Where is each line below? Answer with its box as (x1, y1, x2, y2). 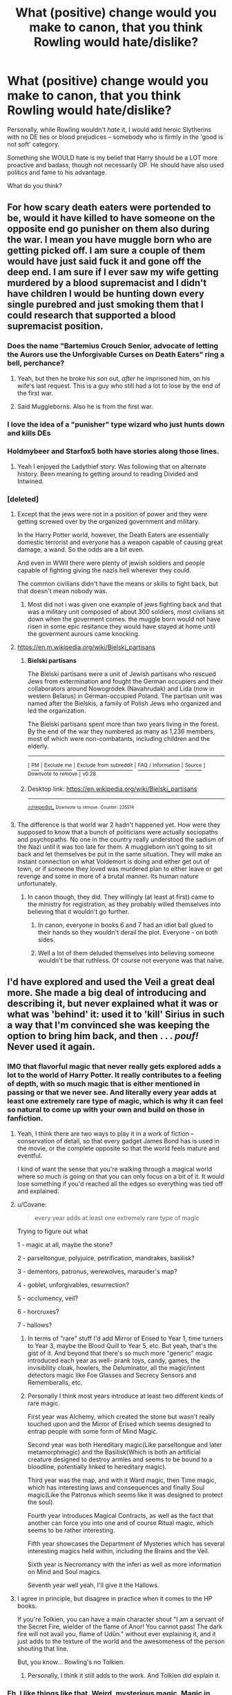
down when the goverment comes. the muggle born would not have (27, 615, 221, 624)
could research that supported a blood (7, 310, 176, 321)
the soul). (27, 1498, 55, 1506)
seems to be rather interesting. (27, 1526, 115, 1534)
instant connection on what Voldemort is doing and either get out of (17, 857, 210, 865)
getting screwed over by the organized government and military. (17, 517, 200, 526)
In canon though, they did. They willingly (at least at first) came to (27, 893, 215, 901)
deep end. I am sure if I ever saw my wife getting (7, 266, 219, 278)
